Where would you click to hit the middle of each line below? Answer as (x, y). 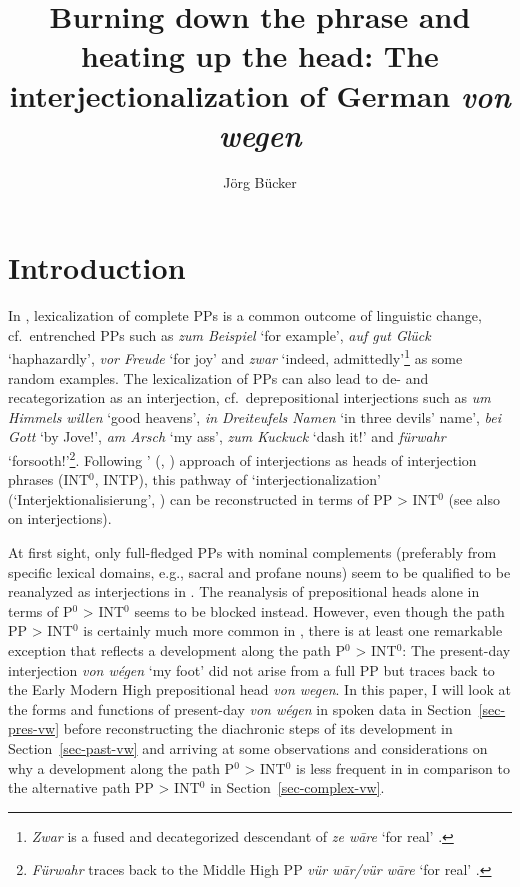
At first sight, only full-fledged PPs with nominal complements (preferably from (252, 552)
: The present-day (456, 650)
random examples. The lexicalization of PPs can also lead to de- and (218, 377)
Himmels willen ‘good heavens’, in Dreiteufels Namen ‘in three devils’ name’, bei (255, 416)
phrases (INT (49, 479)
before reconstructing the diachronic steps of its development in (258, 728)
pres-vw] (34, 728)
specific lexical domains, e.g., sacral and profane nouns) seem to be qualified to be (259, 571)
